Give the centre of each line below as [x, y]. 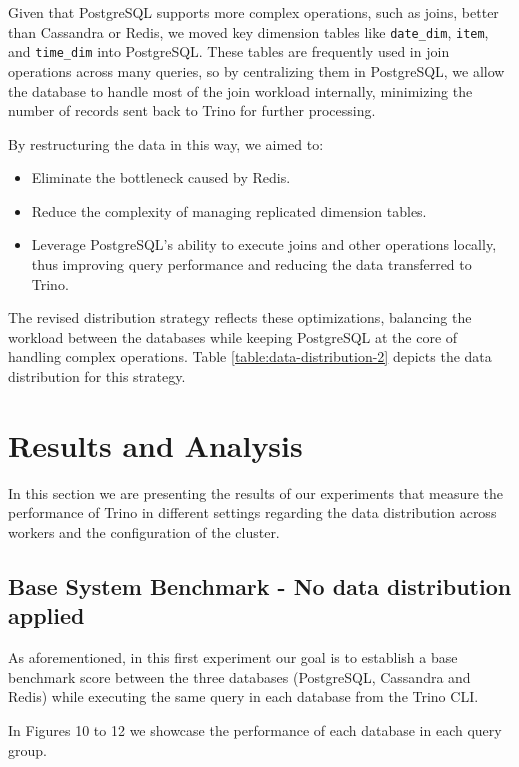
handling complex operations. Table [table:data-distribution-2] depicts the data [250, 356]
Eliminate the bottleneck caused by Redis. [161, 177]
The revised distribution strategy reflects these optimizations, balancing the [240, 317]
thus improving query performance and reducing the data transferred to [251, 264]
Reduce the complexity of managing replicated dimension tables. [229, 210]
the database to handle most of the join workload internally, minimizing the [240, 90]
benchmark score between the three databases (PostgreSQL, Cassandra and [239, 676]
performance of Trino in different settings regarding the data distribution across [252, 512]
